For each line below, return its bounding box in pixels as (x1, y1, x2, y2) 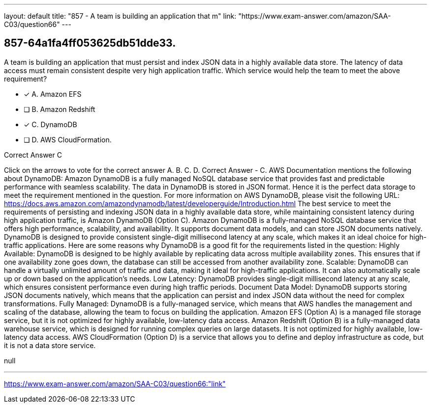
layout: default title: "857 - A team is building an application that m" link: (4, 12, 237, 20)
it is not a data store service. (4, 341, 96, 350)
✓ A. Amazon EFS (24, 89, 82, 98)
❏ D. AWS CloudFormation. (24, 135, 112, 144)
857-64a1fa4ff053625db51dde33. (4, 37, 176, 50)
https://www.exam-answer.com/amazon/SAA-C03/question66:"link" (4, 379, 226, 388)
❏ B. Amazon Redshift (24, 105, 95, 113)
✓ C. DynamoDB (24, 120, 77, 129)
